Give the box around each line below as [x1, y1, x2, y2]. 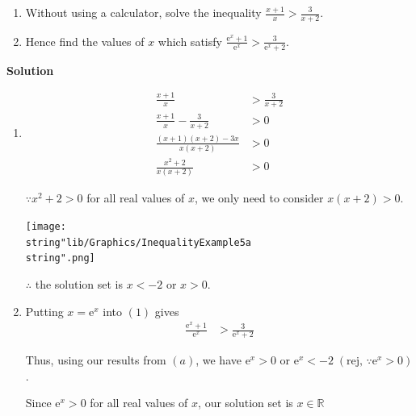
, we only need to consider [194, 189, 324, 206]
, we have [195, 351, 242, 368]
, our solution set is [198, 394, 293, 411]
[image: [25, 221, 66, 233]
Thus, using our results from [25, 351, 166, 368]
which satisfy [158, 32, 222, 49]
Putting [25, 302, 64, 319]
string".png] [25, 252, 95, 264]
